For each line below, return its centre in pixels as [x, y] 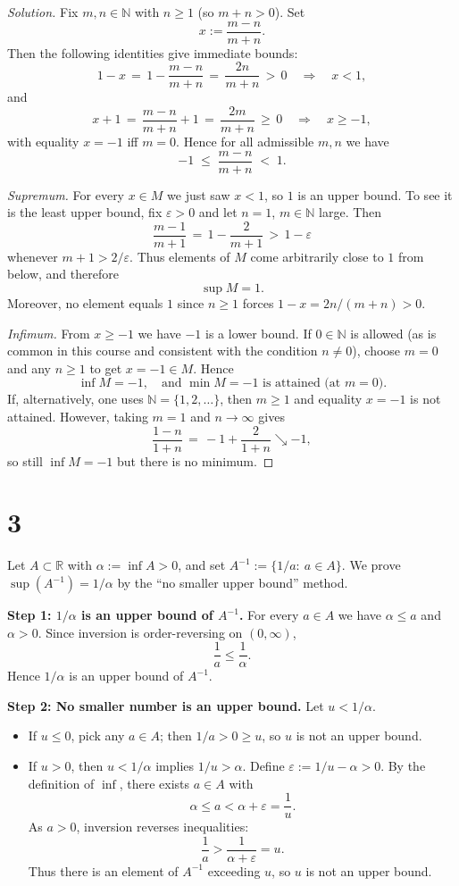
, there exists [154, 783]
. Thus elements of [180, 256]
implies [175, 766]
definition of [61, 783]
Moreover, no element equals [85, 303]
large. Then [351, 212]
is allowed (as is [393, 333]
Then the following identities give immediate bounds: [153, 52]
